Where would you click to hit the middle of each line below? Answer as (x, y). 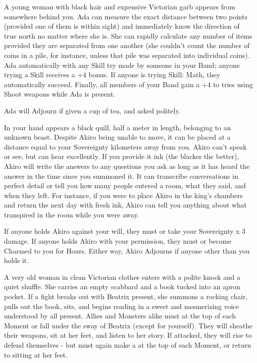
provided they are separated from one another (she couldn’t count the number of (127, 45)
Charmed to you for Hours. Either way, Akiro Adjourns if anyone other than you (127, 250)
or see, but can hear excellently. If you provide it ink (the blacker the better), (122, 156)
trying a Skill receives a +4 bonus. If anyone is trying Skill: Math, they (112, 75)
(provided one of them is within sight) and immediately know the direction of (122, 26)
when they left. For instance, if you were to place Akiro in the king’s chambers (124, 195)
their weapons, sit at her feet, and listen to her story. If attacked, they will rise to (128, 335)
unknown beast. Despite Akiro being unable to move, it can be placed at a (117, 137)
